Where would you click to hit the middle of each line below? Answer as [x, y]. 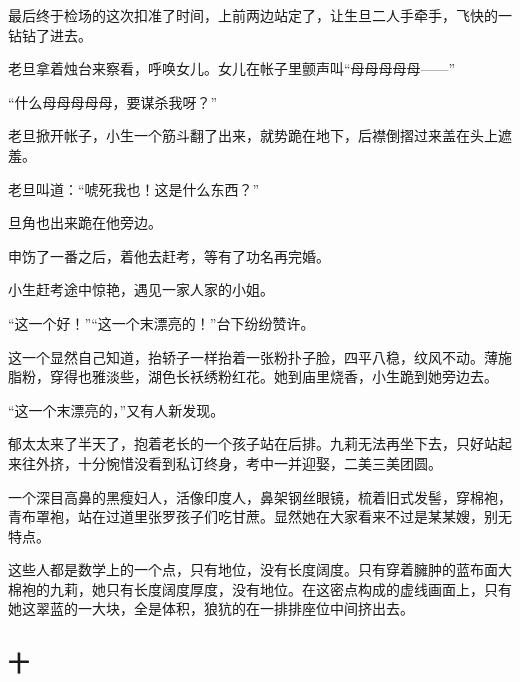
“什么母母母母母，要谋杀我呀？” [113, 101]
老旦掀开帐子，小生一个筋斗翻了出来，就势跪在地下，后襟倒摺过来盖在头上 [253, 135]
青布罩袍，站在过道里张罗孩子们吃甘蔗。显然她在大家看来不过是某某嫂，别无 [260, 516]
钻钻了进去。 [50, 34]
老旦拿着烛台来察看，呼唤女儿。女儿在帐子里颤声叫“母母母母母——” [232, 68]
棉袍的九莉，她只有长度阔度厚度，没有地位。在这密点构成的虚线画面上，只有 [260, 588]
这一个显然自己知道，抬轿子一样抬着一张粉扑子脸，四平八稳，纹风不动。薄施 [260, 356]
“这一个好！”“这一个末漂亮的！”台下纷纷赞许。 [161, 322]
